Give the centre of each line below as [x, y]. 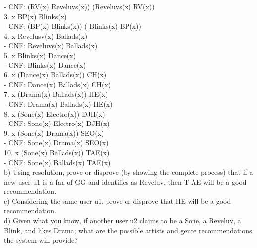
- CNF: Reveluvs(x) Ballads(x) [51, 45]
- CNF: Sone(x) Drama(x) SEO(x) [56, 143]
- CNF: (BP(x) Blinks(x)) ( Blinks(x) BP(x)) [73, 26]
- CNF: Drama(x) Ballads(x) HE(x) [58, 103]
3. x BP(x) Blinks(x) [35, 16]
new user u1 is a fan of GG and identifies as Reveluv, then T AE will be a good [125, 181]
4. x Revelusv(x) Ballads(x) [46, 35]
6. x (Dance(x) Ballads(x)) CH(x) [55, 75]
